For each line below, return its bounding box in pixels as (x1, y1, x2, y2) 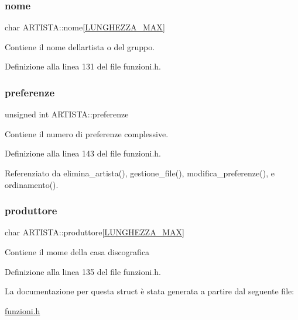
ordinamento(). (5, 178, 59, 190)
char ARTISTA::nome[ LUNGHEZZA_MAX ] (5, 21, 165, 33)
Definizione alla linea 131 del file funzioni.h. (5, 60, 162, 72)
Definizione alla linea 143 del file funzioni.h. (5, 147, 162, 159)
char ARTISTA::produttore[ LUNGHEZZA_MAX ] (5, 226, 184, 238)
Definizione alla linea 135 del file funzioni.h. (5, 265, 162, 277)
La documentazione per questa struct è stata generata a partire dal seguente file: (5, 285, 294, 297)
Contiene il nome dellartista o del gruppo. (5, 40, 155, 53)
